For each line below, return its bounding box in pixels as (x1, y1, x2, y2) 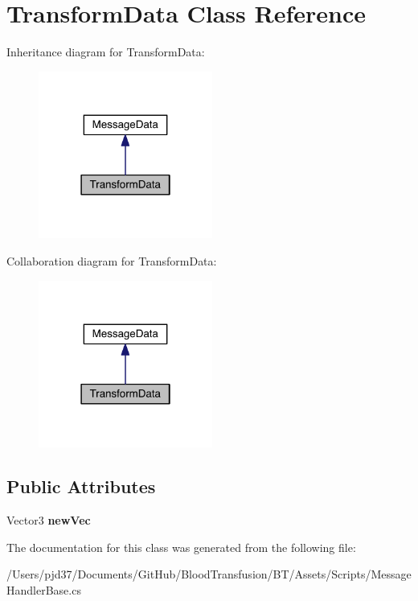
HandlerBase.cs (6, 581, 81, 598)
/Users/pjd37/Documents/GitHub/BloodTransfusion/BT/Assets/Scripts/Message (6, 566, 412, 582)
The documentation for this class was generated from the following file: (6, 538, 356, 555)
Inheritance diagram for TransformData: (6, 43, 205, 60)
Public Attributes (6, 474, 156, 499)
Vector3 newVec (6, 512, 91, 529)
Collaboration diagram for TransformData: (6, 253, 217, 269)
